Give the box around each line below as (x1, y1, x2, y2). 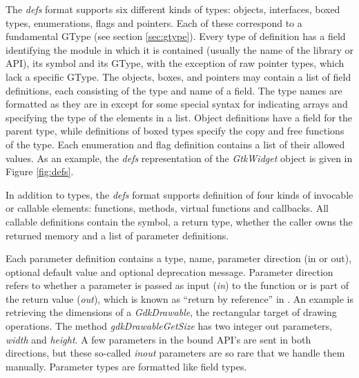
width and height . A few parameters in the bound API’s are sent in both (6, 332, 311, 346)
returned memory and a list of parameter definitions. (6, 228, 229, 242)
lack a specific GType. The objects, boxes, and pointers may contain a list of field (6, 69, 351, 83)
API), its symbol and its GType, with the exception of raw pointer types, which (6, 56, 345, 70)
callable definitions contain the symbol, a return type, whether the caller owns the (6, 214, 353, 228)
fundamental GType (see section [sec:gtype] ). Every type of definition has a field (6, 29, 346, 43)
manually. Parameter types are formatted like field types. (6, 359, 247, 373)
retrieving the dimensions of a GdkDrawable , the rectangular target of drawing (6, 305, 337, 319)
